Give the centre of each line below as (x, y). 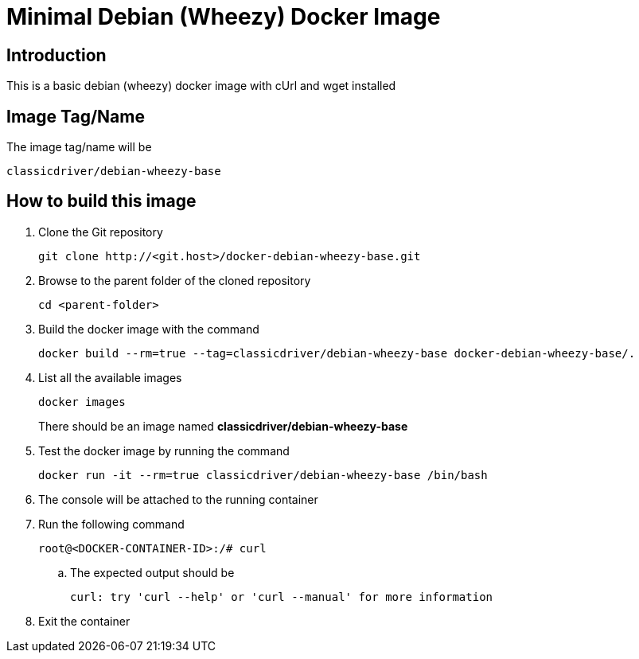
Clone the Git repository (101, 232)
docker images (82, 402)
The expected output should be (152, 572)
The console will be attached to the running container (178, 499)
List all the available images (110, 377)
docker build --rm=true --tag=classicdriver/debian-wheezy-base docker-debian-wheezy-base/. (337, 353)
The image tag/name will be (79, 147)
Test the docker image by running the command (164, 450)
